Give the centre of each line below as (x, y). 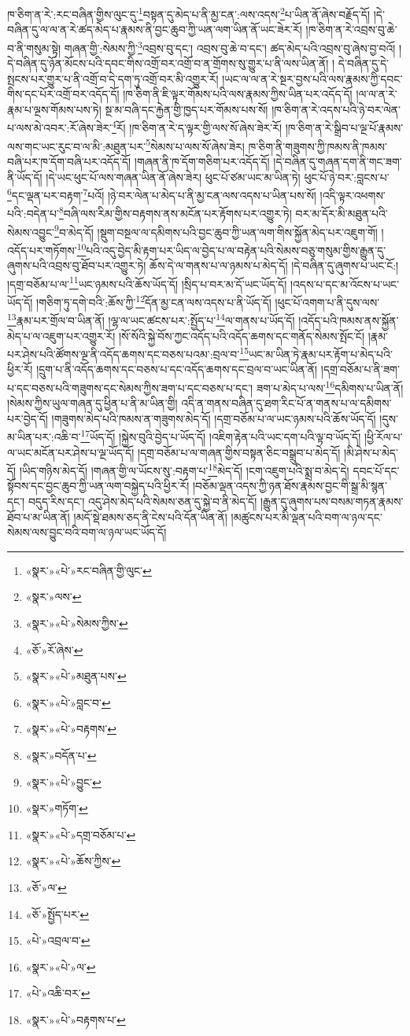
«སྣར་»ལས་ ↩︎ (54, 597)
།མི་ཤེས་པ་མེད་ (371, 452)
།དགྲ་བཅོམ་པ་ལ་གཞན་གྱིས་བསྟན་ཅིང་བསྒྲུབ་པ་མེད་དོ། (239, 452)
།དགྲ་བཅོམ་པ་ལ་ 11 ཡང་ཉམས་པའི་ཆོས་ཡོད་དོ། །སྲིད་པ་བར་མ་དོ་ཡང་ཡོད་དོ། (147, 282)
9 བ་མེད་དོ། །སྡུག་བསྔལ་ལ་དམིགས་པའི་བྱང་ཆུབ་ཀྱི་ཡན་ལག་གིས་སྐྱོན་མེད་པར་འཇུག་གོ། (216, 230)
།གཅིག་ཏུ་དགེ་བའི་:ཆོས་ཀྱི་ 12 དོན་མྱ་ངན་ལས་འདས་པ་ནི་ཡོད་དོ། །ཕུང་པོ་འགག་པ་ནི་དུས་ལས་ (208, 301)
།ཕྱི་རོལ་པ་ (383, 437)
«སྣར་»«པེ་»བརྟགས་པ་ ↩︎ (76, 1019)
